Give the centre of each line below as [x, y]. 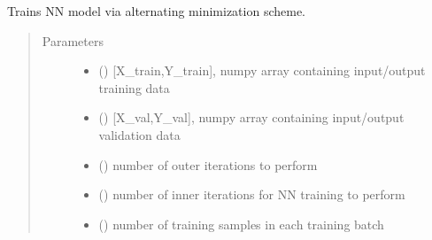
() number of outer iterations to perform [208, 164]
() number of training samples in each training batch [241, 224]
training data [134, 87]
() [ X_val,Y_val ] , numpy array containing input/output [251, 117]
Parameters [73, 40]
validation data [139, 134]
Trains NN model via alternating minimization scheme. [157, 11]
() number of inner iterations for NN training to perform [252, 194]
